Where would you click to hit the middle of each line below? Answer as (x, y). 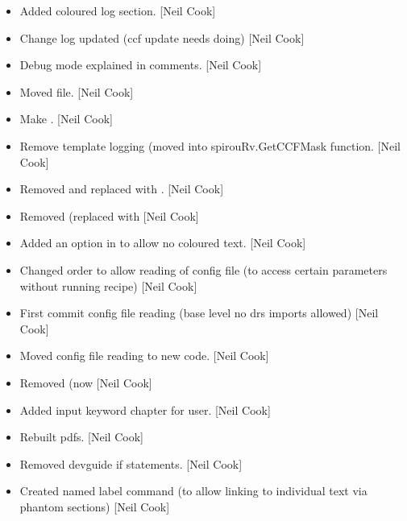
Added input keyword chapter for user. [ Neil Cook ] (145, 409)
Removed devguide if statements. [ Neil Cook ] (131, 463)
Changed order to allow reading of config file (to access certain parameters (203, 269)
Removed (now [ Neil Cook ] (86, 382)
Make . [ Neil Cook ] (66, 119)
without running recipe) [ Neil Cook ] (108, 285)
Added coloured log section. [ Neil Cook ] (118, 10)
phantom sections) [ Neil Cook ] (95, 506)
